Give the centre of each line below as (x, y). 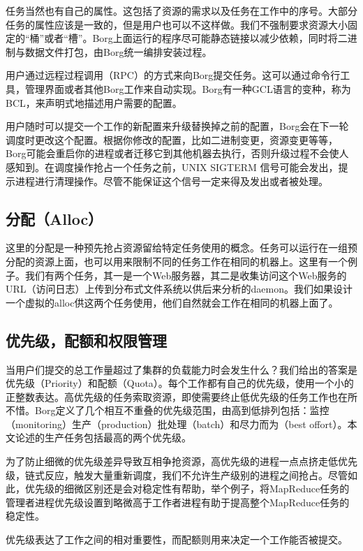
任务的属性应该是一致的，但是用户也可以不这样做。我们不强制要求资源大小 (177, 24)
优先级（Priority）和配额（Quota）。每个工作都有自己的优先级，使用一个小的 (180, 383)
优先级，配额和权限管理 (86, 340)
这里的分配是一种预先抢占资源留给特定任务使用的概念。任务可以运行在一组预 (181, 248)
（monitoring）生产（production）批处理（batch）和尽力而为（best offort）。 (177, 424)
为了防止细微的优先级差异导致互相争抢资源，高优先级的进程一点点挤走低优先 (181, 461)
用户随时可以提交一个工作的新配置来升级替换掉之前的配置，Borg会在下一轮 (177, 126)
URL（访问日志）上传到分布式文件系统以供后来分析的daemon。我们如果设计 (179, 289)
